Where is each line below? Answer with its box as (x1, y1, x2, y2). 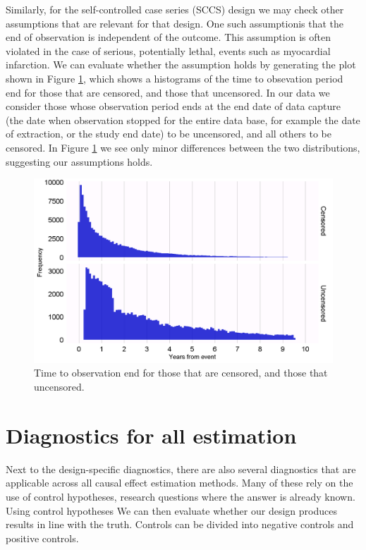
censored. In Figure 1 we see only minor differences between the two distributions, (6, 140, 360, 154)
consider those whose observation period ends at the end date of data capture (6, 99, 341, 114)
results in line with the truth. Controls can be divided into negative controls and (6, 517, 354, 532)
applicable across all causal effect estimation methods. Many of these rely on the (6, 475, 353, 490)
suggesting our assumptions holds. (6, 154, 153, 169)
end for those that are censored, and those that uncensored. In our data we (6, 85, 330, 99)
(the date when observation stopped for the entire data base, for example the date (6, 112, 360, 127)
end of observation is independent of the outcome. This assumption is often (6, 30, 331, 44)
